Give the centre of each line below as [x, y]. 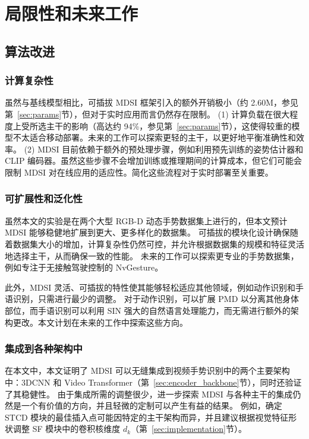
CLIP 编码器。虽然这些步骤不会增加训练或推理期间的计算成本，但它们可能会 [154, 160]
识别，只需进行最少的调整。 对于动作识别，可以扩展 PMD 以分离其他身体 [156, 299]
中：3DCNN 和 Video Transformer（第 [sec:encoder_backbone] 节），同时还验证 [153, 382]
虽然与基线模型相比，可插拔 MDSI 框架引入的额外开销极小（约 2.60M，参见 [152, 102]
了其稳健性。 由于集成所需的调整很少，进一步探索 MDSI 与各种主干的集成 [149, 394]
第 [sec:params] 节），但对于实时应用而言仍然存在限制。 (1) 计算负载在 [139, 114]
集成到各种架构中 [44, 349]
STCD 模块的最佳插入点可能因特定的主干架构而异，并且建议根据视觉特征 [147, 417]
